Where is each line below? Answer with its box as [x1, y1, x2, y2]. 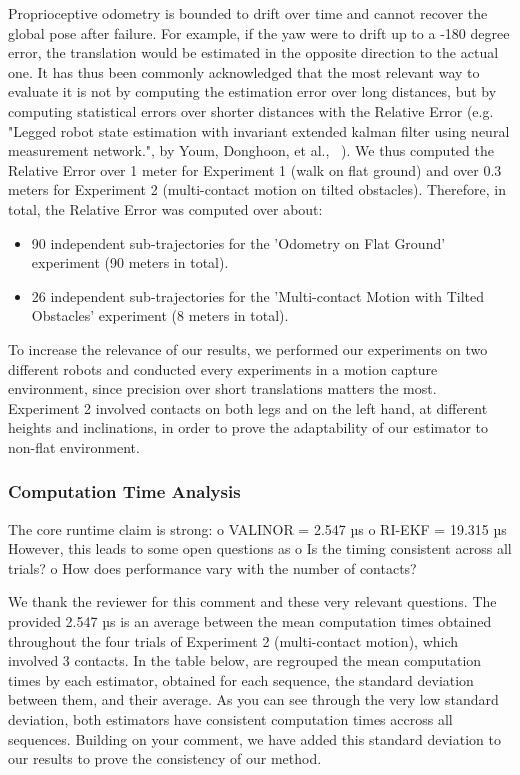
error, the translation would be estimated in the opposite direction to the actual [8, 42, 499, 63]
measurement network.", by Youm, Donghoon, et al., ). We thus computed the [8, 140, 494, 161]
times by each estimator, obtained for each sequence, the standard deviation [8, 669, 474, 690]
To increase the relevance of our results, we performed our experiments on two [8, 338, 488, 359]
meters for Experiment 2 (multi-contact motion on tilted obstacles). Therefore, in [8, 179, 506, 200]
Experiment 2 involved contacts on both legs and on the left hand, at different [8, 397, 488, 418]
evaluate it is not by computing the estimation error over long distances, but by [8, 81, 497, 102]
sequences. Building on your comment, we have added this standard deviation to [8, 728, 501, 749]
